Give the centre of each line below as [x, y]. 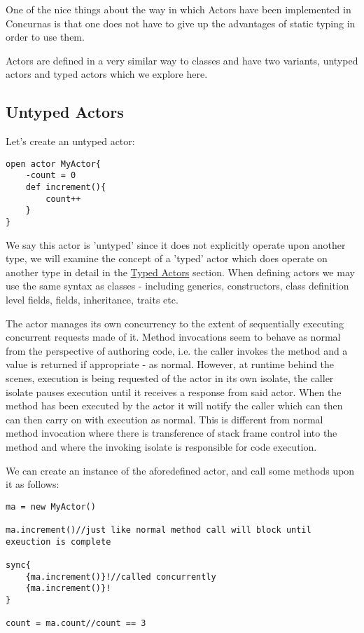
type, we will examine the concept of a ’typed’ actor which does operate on [167, 258]
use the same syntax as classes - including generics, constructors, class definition [177, 286]
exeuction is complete [58, 542]
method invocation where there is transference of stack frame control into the [171, 433]
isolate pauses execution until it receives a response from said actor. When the [174, 392]
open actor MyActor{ [54, 164]
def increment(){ [66, 188]
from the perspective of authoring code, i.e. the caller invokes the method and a [177, 350]
